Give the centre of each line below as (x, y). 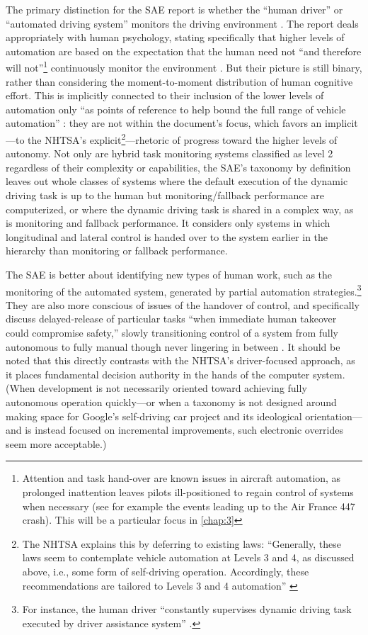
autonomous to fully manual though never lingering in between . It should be (173, 346)
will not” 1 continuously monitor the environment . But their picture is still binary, (184, 67)
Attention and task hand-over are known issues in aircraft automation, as (182, 478)
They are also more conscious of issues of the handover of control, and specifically (183, 304)
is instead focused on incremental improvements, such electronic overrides (184, 430)
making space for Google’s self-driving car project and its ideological (154, 416)
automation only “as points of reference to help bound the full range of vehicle (176, 109)
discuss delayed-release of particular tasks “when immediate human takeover (171, 319)
